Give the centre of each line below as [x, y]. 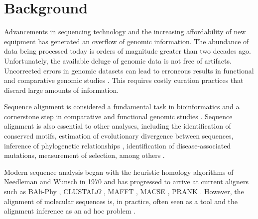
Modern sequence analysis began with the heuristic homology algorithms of [119, 172]
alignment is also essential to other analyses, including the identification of [118, 126]
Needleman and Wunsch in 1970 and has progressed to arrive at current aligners [127, 182]
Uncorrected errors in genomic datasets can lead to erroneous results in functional [129, 70]
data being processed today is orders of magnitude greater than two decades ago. [128, 51]
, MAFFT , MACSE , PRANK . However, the [174, 191]
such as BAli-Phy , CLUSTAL [50, 191]
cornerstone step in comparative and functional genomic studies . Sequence [118, 116]
